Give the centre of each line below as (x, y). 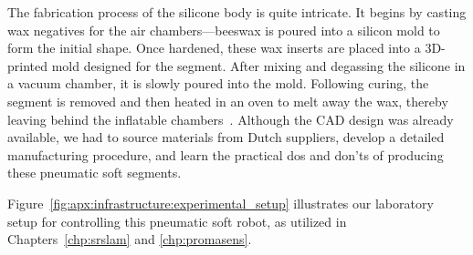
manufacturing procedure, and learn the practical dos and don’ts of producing (226, 154)
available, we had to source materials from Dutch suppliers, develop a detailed (226, 137)
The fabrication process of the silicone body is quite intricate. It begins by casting (237, 12)
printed (28, 65)
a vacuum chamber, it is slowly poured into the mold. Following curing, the (218, 83)
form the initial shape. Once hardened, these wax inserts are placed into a (214, 48)
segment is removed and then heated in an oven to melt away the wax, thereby (228, 101)
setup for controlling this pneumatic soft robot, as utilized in (177, 221)
